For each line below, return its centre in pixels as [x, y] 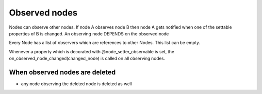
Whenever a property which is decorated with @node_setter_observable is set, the [92, 51]
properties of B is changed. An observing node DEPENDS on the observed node [89, 33]
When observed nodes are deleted [62, 72]
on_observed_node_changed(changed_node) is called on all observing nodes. [87, 59]
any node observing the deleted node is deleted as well [76, 84]
